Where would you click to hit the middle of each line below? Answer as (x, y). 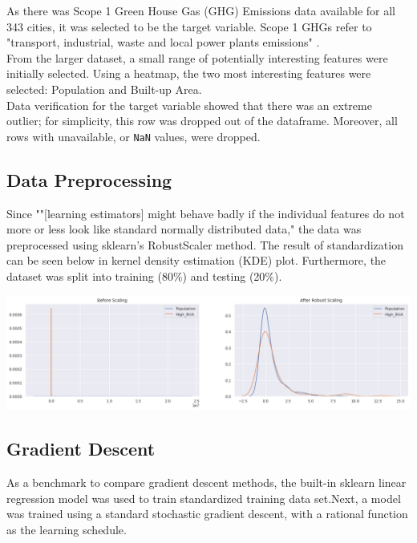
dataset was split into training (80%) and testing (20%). (144, 276)
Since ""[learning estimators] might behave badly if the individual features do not (206, 213)
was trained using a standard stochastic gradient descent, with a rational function (207, 514)
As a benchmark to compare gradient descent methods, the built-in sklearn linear (206, 482)
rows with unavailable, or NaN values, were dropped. (134, 136)
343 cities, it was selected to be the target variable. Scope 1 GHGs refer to (189, 26)
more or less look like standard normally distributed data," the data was (184, 229)
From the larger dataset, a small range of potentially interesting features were (197, 57)
